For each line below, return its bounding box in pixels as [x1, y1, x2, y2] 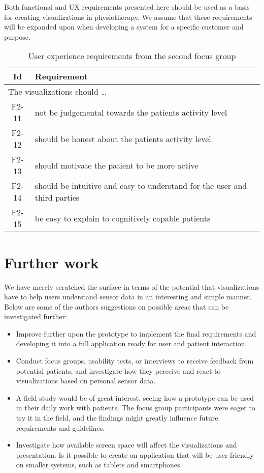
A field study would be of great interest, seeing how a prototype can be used [16, 392, 254, 403]
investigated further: [4, 311, 67, 322]
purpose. [4, 31, 30, 42]
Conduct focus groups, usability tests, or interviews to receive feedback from [16, 355, 254, 366]
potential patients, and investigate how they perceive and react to [16, 365, 221, 376]
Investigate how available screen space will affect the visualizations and [16, 439, 237, 450]
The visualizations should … [8, 86, 107, 98]
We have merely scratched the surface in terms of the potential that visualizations [4, 281, 259, 292]
